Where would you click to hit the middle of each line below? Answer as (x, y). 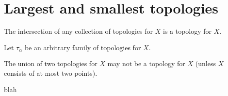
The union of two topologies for (51, 63)
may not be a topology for (146, 63)
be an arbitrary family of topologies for (83, 47)
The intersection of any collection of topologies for (79, 31)
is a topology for (187, 31)
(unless (205, 63)
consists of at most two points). (51, 73)
